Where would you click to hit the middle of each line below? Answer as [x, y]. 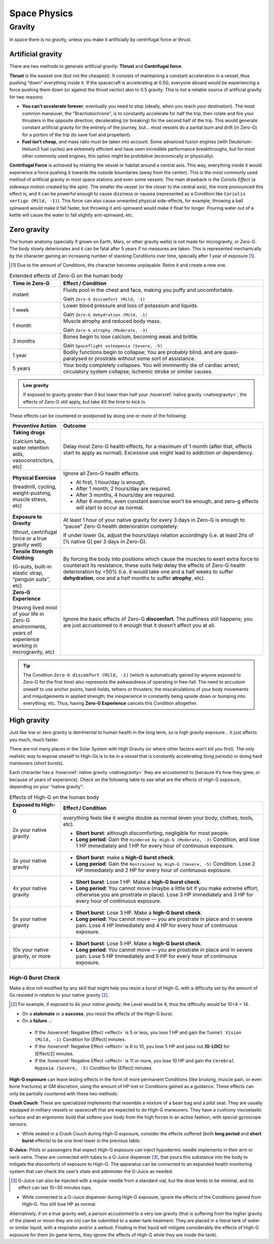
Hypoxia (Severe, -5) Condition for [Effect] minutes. [94, 1068]
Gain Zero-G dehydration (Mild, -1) [106, 314]
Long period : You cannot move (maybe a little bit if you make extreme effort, [167, 888]
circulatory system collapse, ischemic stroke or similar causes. [138, 372]
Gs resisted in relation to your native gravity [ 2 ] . [59, 995]
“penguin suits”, [31, 579]
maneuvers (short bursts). [37, 763]
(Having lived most [35, 608]
